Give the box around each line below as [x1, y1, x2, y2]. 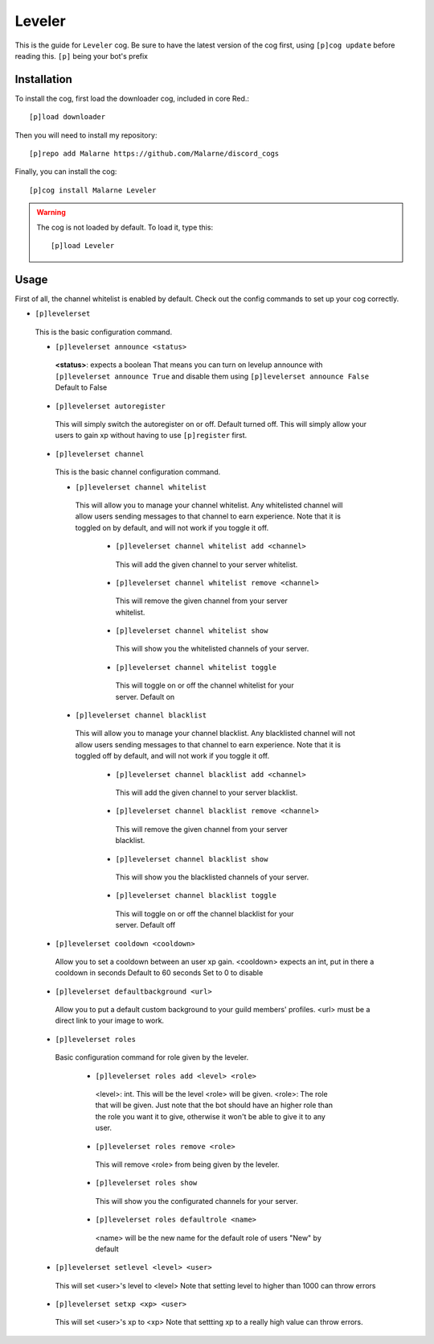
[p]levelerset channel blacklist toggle [115, 891, 277, 900]
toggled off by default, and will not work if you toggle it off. [75, 751, 269, 761]
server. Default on [115, 692, 175, 701]
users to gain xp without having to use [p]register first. [55, 431, 248, 440]
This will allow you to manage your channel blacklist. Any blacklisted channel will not [75, 729, 355, 738]
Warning [36, 208, 66, 217]
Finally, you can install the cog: [14, 167, 117, 176]
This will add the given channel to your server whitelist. [115, 560, 298, 569]
